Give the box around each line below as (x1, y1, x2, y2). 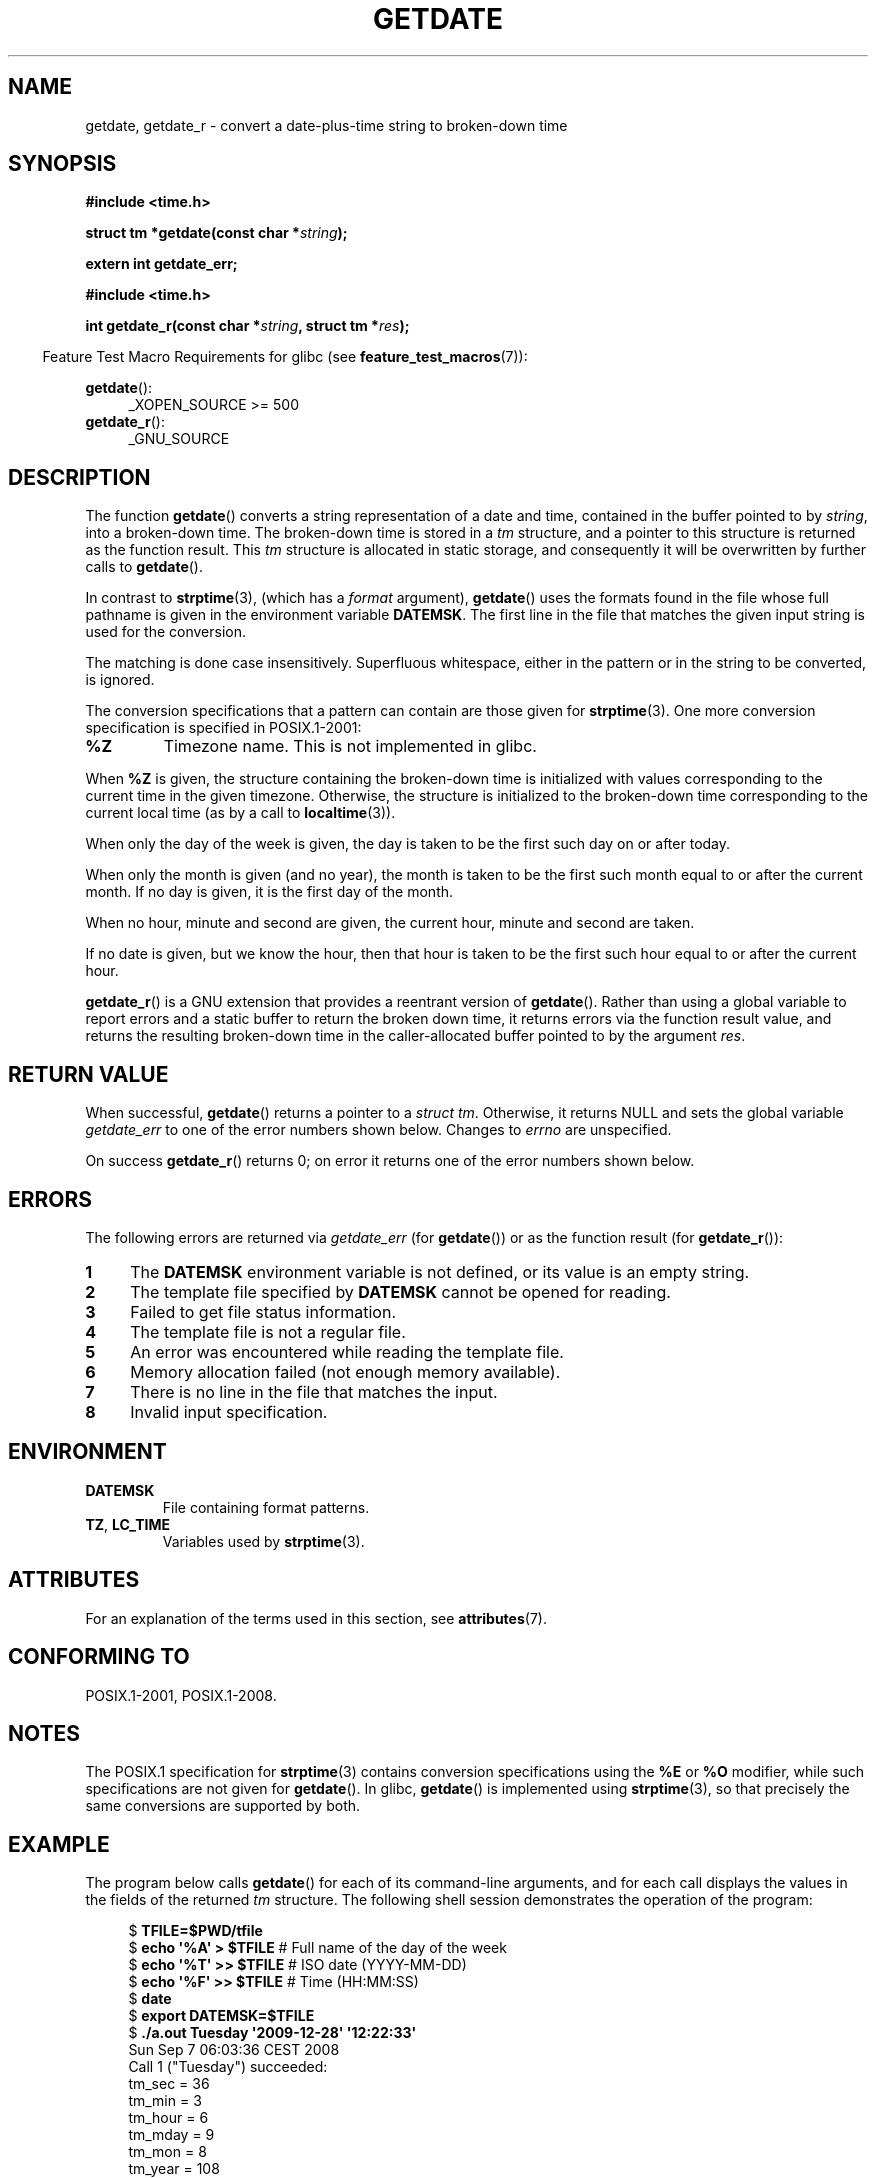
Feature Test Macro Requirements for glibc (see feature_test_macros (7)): (42, 348, 528, 366)
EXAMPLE (8, 1831, 110, 1857)
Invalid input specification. (130, 1401, 328, 1422)
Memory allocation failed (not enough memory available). (130, 1361, 561, 1382)
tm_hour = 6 (128, 2109, 209, 2127)
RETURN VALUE (8, 1061, 169, 1087)
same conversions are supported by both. (85, 1797, 361, 1815)
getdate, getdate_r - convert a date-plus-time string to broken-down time (85, 116, 568, 134)
